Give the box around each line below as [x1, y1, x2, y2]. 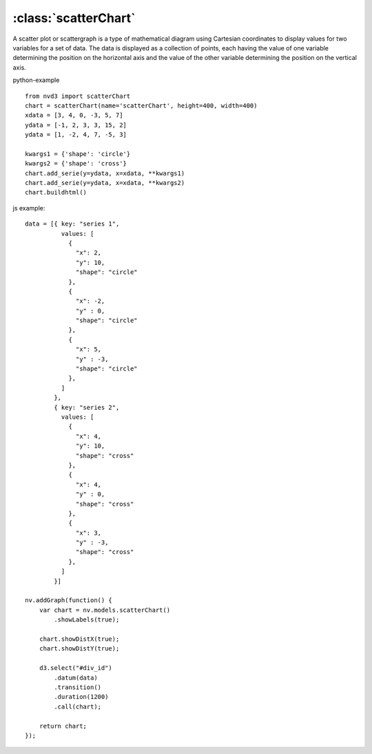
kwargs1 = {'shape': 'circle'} [25, 150, 131, 158]
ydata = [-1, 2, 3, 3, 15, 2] [25, 121, 127, 129]
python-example [12, 76, 60, 84]
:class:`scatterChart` [12, 10, 136, 26]
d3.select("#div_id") [39, 664, 113, 672]
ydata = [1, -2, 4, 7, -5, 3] [25, 131, 127, 139]
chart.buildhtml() [25, 188, 87, 197]
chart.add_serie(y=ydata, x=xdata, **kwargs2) [25, 179, 185, 187]
